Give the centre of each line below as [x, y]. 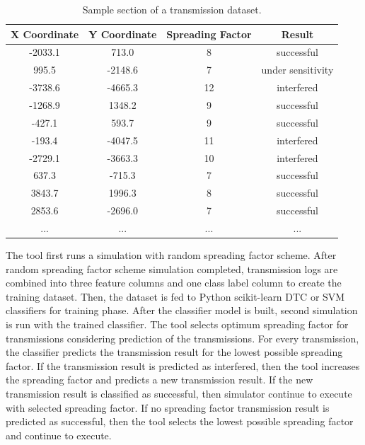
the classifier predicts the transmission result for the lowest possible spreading [174, 352]
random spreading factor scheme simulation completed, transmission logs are [172, 268]
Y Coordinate [123, 34]
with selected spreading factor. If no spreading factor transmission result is [168, 407]
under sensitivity [297, 70]
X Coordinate [45, 34]
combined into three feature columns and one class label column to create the [174, 283]
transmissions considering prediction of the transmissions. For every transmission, [182, 338]
